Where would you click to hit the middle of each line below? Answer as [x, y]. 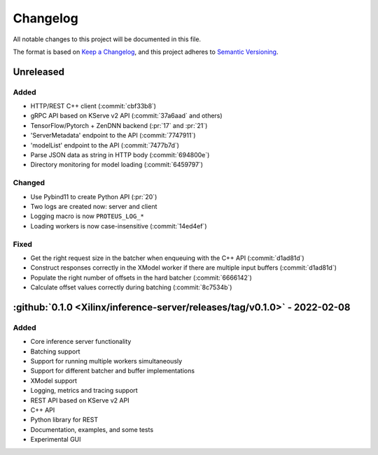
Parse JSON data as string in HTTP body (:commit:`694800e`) [120, 155]
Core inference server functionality [81, 342]
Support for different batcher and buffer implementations [113, 371]
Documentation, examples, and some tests [92, 429]
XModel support [54, 380]
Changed [29, 183]
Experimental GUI [56, 440]
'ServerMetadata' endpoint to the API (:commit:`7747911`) [113, 136]
